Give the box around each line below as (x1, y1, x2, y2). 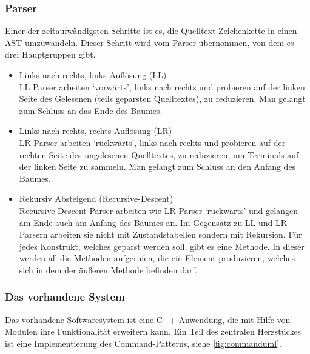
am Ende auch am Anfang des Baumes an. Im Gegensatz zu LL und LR (19, 216, 288, 229)
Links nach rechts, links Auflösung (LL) (19, 68, 167, 81)
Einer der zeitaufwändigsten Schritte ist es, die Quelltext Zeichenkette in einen (5, 24, 297, 37)
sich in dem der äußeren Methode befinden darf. (19, 263, 198, 276)
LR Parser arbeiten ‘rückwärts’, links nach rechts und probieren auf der (19, 136, 286, 149)
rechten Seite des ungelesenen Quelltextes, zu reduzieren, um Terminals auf (19, 148, 299, 161)
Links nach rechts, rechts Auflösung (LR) (19, 124, 172, 137)
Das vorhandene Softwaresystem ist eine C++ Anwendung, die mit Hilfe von (5, 313, 291, 326)
